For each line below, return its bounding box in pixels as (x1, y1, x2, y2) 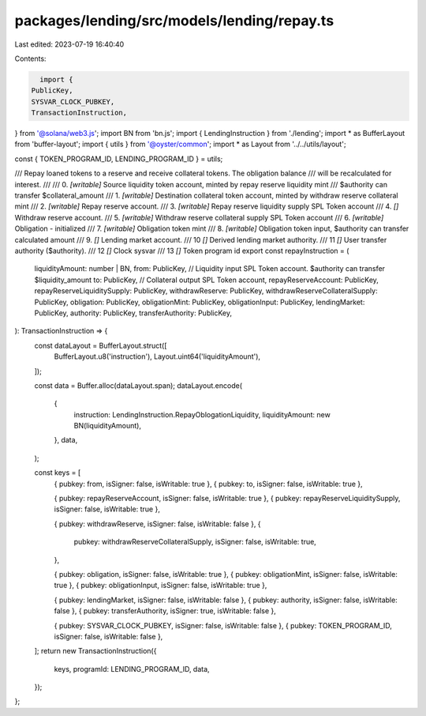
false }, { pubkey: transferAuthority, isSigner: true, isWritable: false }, (54, 606, 276, 616)
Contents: (14, 54, 47, 63)
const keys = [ (34, 468, 81, 477)
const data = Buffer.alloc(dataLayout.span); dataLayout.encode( (34, 380, 243, 390)
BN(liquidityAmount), (73, 421, 142, 431)
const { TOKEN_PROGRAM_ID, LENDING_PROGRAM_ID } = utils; (14, 154, 223, 164)
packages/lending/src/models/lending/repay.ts (14, 12, 334, 29)
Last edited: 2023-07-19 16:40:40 (14, 40, 125, 49)
